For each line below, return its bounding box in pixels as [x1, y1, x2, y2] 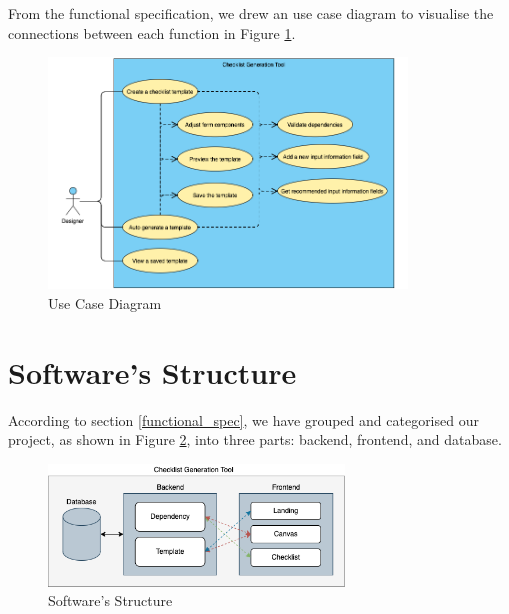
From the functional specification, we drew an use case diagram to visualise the [8, 3, 494, 23]
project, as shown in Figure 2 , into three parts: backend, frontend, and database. [8, 429, 502, 450]
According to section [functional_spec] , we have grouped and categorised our [8, 409, 479, 430]
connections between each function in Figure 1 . [8, 22, 296, 43]
